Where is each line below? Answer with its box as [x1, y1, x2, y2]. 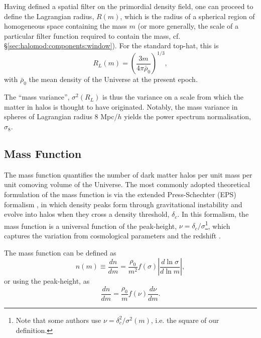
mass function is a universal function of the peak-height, [4, 220, 177, 231]
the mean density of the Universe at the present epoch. [29, 74, 198, 84]
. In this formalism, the [177, 209, 249, 219]
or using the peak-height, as [4, 276, 90, 286]
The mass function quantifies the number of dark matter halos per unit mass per [4, 169, 252, 180]
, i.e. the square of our [151, 314, 219, 325]
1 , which [205, 219, 230, 231]
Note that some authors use [16, 314, 101, 325]
